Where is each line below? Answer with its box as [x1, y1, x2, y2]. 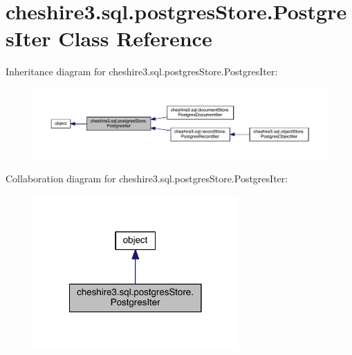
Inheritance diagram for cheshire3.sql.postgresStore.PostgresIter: [6, 64, 278, 79]
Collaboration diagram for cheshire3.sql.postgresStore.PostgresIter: [6, 171, 288, 185]
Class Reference [58, 24, 212, 52]
